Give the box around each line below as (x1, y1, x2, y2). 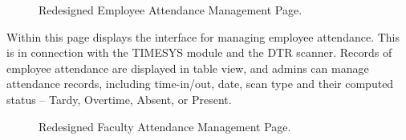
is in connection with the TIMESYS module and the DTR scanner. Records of (6, 44, 392, 61)
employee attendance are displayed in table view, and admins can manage (6, 59, 369, 76)
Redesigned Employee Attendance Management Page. (39, 2, 302, 18)
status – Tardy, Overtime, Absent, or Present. (6, 90, 232, 107)
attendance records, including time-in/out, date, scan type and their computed (6, 75, 394, 92)
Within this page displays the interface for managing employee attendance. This (6, 28, 400, 45)
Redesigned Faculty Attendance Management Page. (39, 118, 291, 134)
